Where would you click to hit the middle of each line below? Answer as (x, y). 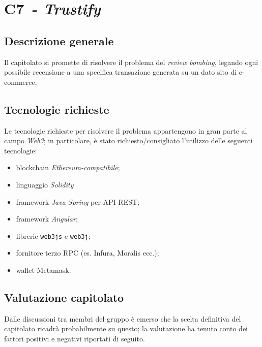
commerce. (21, 82)
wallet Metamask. (43, 270)
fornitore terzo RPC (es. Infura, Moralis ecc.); (88, 253)
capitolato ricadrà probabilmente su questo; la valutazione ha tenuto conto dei (126, 328)
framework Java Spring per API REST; (78, 201)
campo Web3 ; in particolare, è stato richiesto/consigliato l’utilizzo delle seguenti (128, 140)
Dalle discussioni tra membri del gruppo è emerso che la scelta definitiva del (123, 318)
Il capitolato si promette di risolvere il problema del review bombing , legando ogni (131, 62)
